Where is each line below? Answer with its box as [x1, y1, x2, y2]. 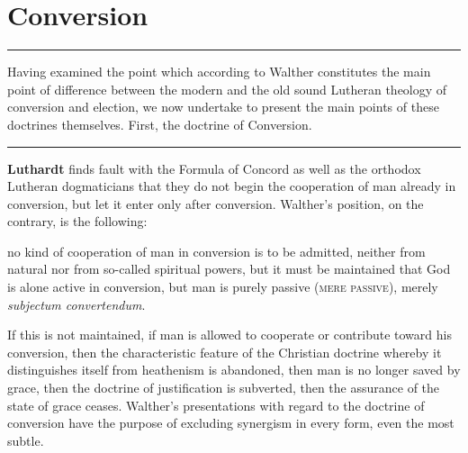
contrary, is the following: [7, 212, 148, 231]
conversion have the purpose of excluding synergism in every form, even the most [7, 413, 454, 432]
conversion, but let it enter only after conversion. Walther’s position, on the [7, 194, 424, 213]
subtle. [7, 430, 44, 449]
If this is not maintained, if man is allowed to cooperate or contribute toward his [7, 325, 452, 344]
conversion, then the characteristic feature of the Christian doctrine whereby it [7, 342, 442, 361]
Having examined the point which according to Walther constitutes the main [7, 62, 431, 81]
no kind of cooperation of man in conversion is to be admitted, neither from [7, 241, 426, 260]
